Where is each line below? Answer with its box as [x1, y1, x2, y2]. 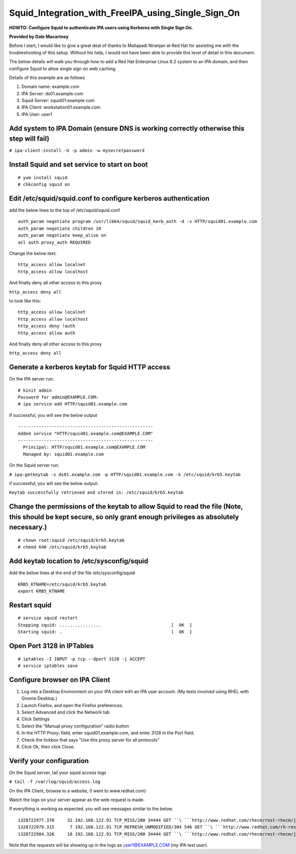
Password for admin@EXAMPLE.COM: [18, 394, 99, 400]
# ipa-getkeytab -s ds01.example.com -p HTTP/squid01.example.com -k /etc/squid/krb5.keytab [9, 472, 241, 477]
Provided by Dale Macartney [9, 34, 69, 39]
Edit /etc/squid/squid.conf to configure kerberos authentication [9, 194, 210, 202]
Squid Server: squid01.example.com [21, 98, 95, 104]
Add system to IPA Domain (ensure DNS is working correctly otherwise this [9, 124, 245, 133]
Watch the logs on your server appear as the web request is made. [9, 797, 145, 803]
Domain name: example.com [21, 84, 80, 90]
